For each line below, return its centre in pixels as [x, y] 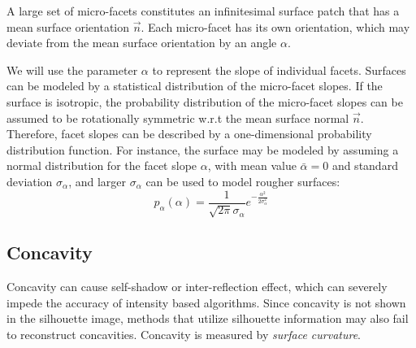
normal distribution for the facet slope [102, 165]
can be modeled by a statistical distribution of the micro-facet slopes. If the [195, 86]
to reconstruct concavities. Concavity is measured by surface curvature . [184, 334]
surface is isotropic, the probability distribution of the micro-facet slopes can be [205, 101]
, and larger [97, 181]
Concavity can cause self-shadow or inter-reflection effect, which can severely [197, 287]
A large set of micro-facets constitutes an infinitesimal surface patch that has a [203, 11]
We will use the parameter [72, 70]
